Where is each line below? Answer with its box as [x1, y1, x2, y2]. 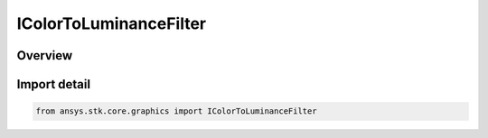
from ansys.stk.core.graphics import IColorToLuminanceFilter [35, 106, 317, 116]
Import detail [16, 77, 90, 92]
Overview [16, 48, 73, 63]
